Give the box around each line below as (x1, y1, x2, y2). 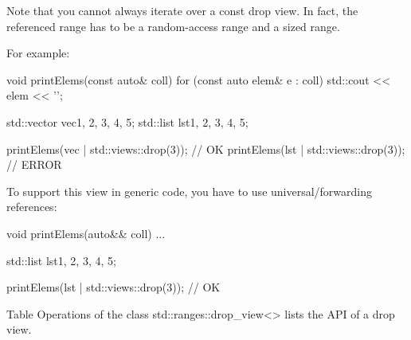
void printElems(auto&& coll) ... (6, 225, 166, 241)
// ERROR (6, 156, 62, 173)
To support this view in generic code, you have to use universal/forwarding (6, 182, 373, 199)
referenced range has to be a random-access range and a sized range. (6, 18, 340, 34)
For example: (6, 45, 70, 61)
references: (6, 198, 57, 215)
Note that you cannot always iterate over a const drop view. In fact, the (6, 2, 358, 18)
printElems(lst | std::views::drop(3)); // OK (6, 279, 221, 295)
